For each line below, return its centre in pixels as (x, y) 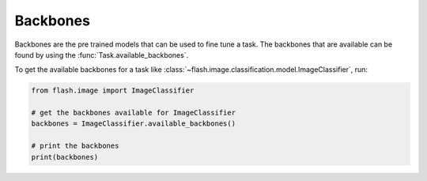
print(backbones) (65, 157)
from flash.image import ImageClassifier (113, 90)
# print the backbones (75, 146)
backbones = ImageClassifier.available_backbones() (134, 124)
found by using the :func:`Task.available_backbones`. (102, 55)
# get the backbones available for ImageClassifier (134, 113)
